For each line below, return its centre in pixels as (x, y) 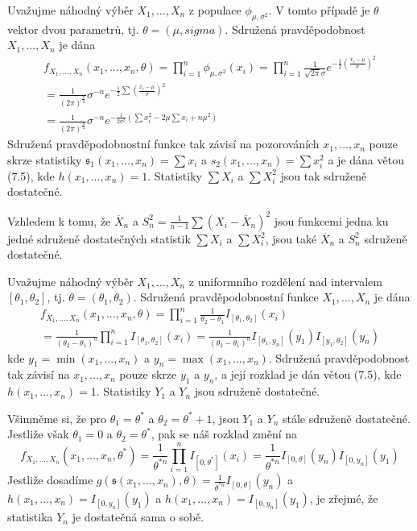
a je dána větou (366, 159)
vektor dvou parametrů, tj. (73, 29)
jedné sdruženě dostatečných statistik (99, 238)
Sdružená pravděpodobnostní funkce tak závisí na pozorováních (163, 144)
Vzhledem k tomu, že (59, 220)
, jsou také (291, 238)
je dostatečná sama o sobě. (138, 517)
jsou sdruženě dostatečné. (257, 391)
